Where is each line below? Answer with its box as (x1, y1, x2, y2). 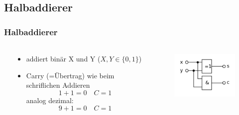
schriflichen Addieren (26, 80, 90, 90)
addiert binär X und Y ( (26, 54, 101, 64)
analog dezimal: (26, 95, 74, 105)
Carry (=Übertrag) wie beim (26, 70, 115, 80)
